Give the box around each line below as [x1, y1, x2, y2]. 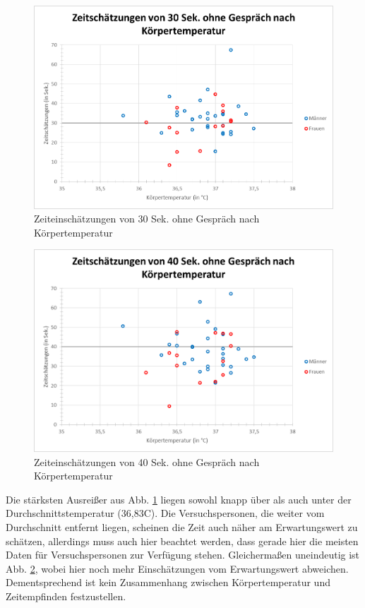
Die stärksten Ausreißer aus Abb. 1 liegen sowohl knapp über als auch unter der [6, 491, 352, 506]
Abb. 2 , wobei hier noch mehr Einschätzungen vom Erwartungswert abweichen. [6, 561, 349, 576]
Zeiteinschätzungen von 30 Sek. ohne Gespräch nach [34, 211, 260, 226]
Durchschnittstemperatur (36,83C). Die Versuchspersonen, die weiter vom [6, 506, 325, 520]
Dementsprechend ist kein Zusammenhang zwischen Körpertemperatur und [6, 575, 330, 590]
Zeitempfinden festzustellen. [6, 588, 126, 603]
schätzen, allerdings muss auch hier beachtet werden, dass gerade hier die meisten [6, 533, 359, 548]
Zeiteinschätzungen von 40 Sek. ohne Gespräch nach [34, 454, 260, 469]
